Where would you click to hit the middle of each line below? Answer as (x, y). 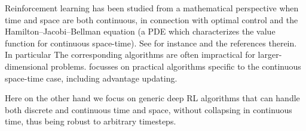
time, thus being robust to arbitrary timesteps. (91, 121)
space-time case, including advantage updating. (91, 78)
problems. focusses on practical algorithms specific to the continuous (176, 66)
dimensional (27, 66)
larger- (270, 54)
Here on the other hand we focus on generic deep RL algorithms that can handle (152, 98)
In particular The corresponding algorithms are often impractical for (130, 54)
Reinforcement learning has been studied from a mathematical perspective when (152, 8)
